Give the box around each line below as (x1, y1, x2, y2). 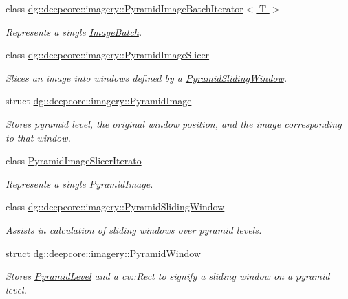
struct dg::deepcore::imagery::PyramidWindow (6, 245, 201, 260)
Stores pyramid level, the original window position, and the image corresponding (6, 116, 342, 131)
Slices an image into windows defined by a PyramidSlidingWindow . (6, 70, 287, 85)
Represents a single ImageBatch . (6, 24, 142, 38)
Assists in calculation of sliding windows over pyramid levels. (6, 222, 262, 236)
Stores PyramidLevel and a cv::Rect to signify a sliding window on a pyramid (6, 269, 330, 283)
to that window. (6, 130, 71, 144)
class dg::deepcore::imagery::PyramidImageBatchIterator (6, 1, 243, 15)
